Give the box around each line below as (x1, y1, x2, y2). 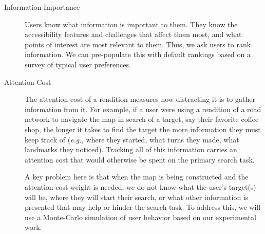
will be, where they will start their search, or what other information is (25, 191, 249, 202)
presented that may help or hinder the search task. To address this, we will (25, 202, 261, 212)
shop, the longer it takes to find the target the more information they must (25, 123, 261, 134)
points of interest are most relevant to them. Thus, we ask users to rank (25, 39, 251, 49)
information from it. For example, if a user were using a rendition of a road (25, 103, 261, 114)
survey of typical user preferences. (25, 59, 131, 69)
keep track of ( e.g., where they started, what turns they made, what (25, 134, 239, 145)
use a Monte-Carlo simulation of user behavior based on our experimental (25, 211, 256, 222)
